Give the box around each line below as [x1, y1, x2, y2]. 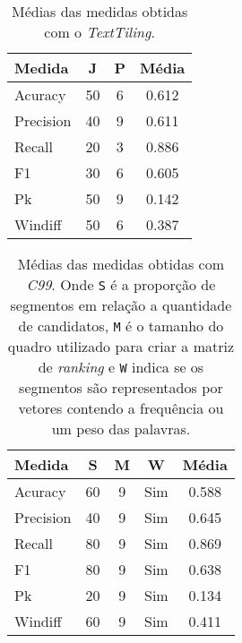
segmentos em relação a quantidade [10, 295, 232, 315]
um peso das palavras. [51, 418, 191, 439]
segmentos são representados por [19, 377, 223, 398]
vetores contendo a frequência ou [18, 398, 224, 418]
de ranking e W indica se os [38, 356, 204, 377]
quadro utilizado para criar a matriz [7, 336, 235, 356]
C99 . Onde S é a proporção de [26, 274, 216, 295]
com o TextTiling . [44, 21, 155, 42]
